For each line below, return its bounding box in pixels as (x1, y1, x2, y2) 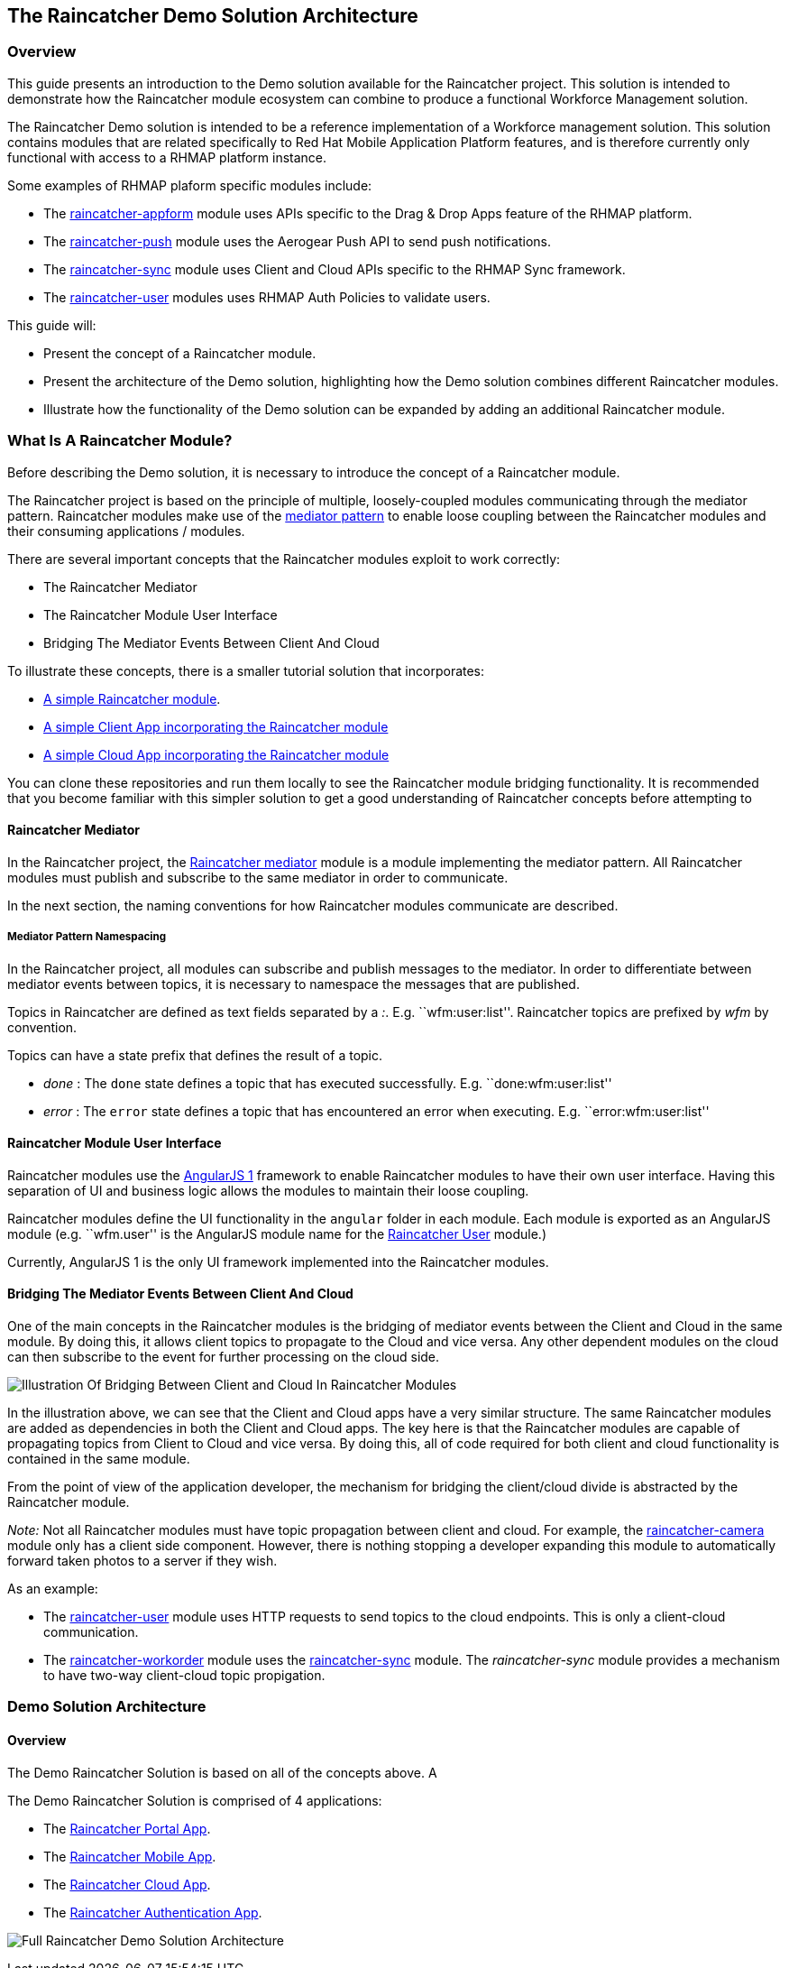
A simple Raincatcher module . (43, 690, 221, 707)
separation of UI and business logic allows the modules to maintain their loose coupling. (7, 1182, 529, 1198)
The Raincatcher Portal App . (43, 1820, 211, 1836)
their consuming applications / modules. (7, 522, 245, 539)
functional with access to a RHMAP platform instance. (7, 149, 327, 165)
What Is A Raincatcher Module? (7, 431, 233, 450)
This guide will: (7, 317, 96, 333)
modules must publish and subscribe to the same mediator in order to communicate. (7, 869, 509, 885)
